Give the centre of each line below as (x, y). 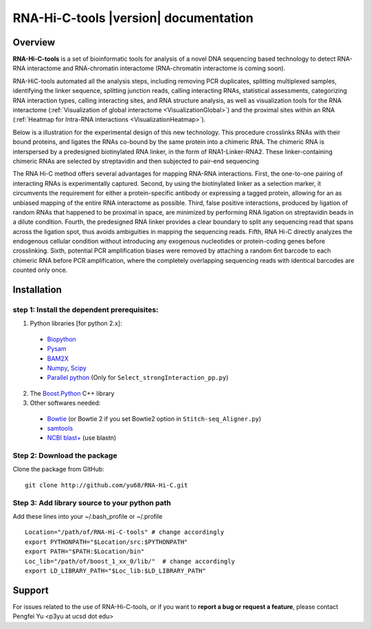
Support (31, 590)
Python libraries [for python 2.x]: (76, 323)
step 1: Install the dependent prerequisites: (86, 310)
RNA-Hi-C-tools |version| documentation (133, 18)
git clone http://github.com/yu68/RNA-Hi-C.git (106, 485)
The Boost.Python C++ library (72, 393)
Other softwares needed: (65, 403)
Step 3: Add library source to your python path (92, 502)
